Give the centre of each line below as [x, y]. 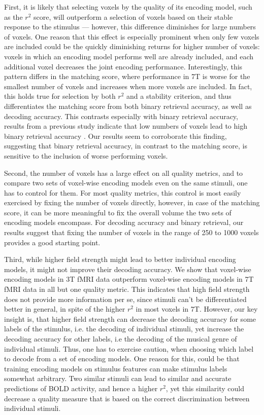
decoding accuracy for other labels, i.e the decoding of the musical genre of [121, 338]
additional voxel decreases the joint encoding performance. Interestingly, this [123, 66]
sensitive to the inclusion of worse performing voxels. [86, 155]
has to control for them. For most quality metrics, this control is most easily [123, 192]
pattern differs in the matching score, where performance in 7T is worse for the [127, 76]
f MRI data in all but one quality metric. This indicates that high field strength [127, 289]
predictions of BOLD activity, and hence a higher [81, 388]
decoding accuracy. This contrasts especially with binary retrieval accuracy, [121, 116]
